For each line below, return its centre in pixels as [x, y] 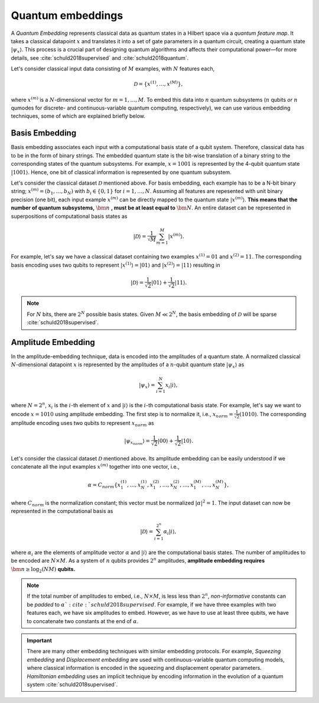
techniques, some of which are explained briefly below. [78, 116]
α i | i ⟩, [170, 533]
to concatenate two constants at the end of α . [83, 621]
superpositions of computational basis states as [69, 216]
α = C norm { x [104, 485]
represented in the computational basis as [62, 511]
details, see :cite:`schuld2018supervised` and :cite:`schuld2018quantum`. [100, 58]
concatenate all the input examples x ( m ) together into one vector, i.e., [95, 466]
